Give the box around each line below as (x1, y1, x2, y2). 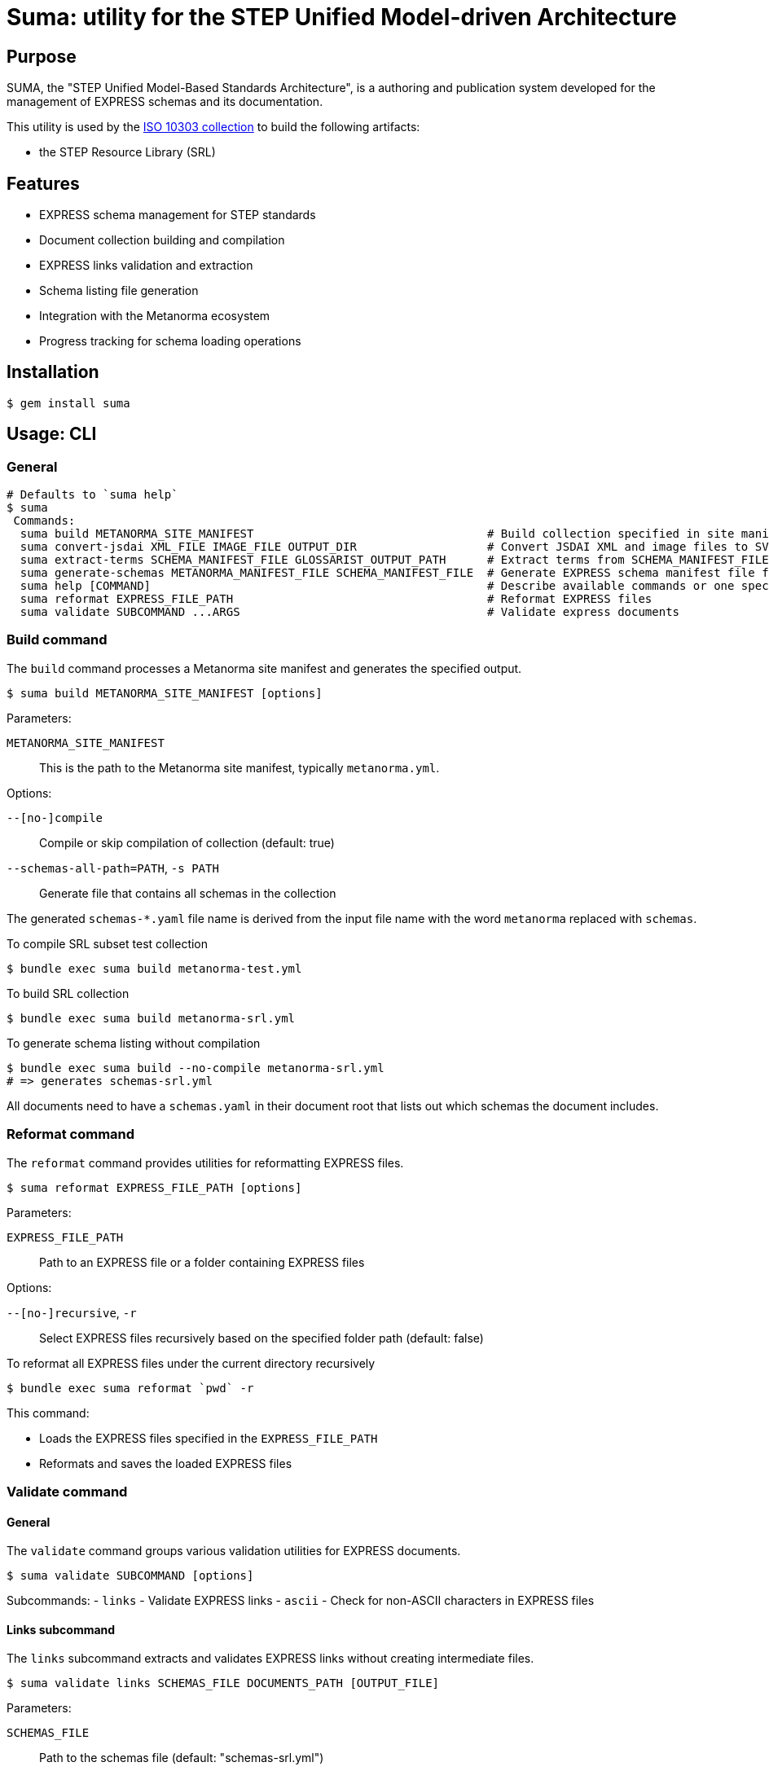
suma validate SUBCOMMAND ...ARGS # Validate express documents (20, 605, 680, 619)
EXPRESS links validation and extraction (39, 258, 253, 273)
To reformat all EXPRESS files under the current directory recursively (7, 1356, 376, 1370)
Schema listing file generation (39, 283, 199, 298)
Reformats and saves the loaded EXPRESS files (39, 1456, 292, 1470)
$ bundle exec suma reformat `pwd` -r (7, 1381, 254, 1395)
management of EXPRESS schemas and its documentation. (7, 94, 323, 109)
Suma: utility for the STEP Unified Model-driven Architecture (7, 3, 677, 31)
